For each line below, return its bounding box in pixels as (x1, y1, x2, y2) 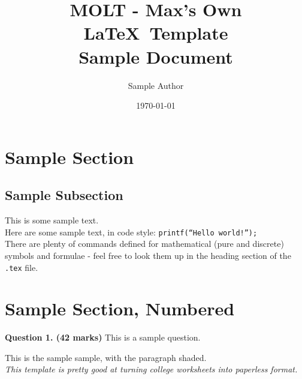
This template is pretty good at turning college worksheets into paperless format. (5, 363, 298, 375)
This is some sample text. (5, 214, 99, 226)
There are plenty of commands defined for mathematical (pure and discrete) (5, 237, 284, 250)
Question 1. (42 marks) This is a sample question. (5, 331, 201, 344)
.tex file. (5, 261, 38, 273)
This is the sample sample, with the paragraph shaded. (5, 351, 207, 363)
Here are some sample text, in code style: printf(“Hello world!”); (5, 225, 258, 238)
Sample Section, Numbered (5, 296, 235, 321)
